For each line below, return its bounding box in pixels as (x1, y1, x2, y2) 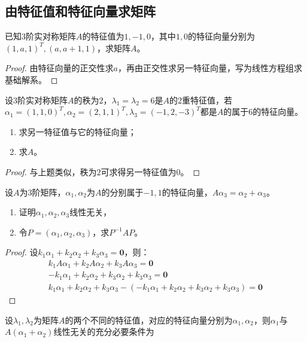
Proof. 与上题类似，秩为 (5, 165, 97, 178)
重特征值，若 (182, 93, 233, 106)
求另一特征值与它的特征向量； (19, 125, 136, 138)
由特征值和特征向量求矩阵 (5, 2, 156, 20)
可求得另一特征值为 (101, 165, 177, 178)
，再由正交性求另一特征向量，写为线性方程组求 (117, 62, 302, 74)
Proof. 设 (5, 246, 38, 258)
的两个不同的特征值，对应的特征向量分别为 (65, 313, 233, 326)
